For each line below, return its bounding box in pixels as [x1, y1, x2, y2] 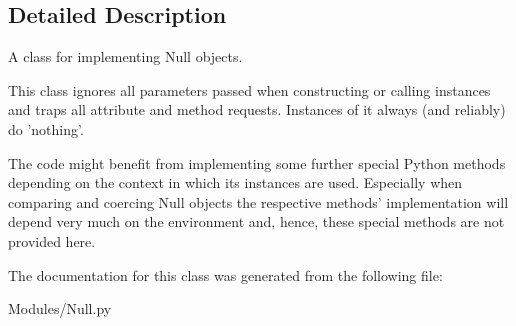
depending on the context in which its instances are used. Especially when [8, 172, 463, 193]
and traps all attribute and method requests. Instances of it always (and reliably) [8, 99, 506, 120]
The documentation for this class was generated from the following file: [8, 264, 443, 285]
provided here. [8, 230, 96, 251]
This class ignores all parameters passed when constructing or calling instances [8, 79, 491, 100]
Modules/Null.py [8, 298, 112, 319]
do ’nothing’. [8, 118, 84, 139]
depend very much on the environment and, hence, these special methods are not [8, 211, 505, 232]
